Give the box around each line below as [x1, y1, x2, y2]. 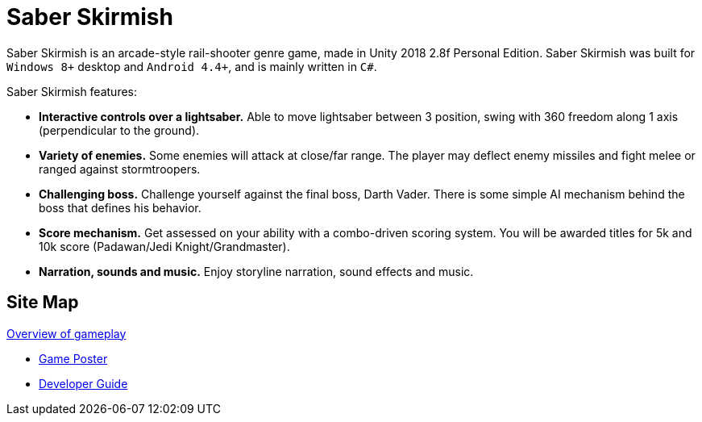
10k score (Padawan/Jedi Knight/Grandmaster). [39, 239, 290, 253]
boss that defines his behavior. [39, 200, 201, 215]
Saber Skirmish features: [6, 84, 138, 98]
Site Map [6, 292, 79, 313]
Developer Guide [39, 376, 128, 391]
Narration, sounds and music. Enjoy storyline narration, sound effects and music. [39, 264, 474, 278]
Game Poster [39, 351, 108, 366]
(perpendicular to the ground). [39, 123, 200, 137]
